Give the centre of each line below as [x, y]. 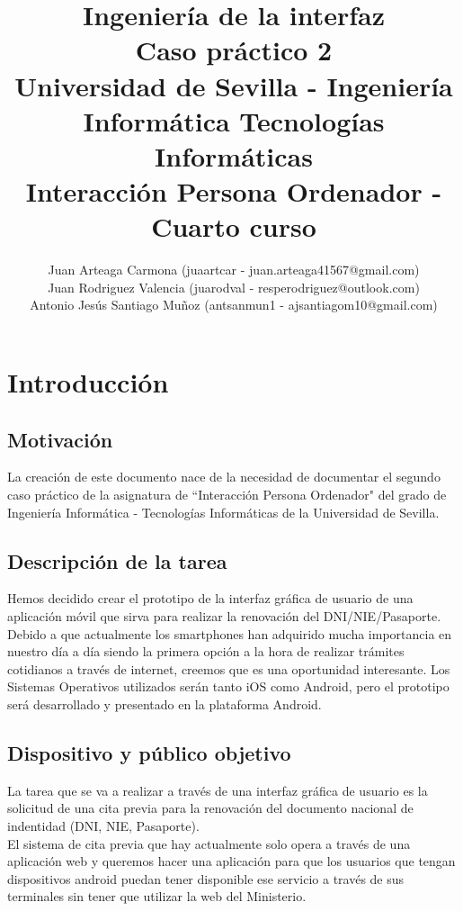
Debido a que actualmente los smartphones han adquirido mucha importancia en [230, 633]
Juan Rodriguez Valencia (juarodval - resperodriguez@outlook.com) [234, 287]
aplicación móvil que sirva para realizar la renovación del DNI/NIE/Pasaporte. [224, 616]
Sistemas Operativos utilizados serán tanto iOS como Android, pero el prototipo [228, 686]
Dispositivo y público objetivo [149, 752]
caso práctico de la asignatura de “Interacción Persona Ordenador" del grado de [227, 495]
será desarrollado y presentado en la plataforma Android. [165, 704]
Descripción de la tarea [117, 560]
